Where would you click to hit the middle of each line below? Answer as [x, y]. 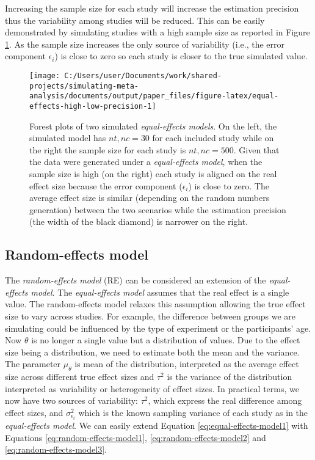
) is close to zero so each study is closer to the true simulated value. [181, 56]
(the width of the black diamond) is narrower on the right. [139, 221]
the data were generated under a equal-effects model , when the [146, 162]
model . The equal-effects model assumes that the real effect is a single [160, 292]
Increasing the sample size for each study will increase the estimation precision [152, 8]
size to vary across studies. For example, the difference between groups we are [150, 316]
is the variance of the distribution [230, 377]
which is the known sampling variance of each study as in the [193, 412]
